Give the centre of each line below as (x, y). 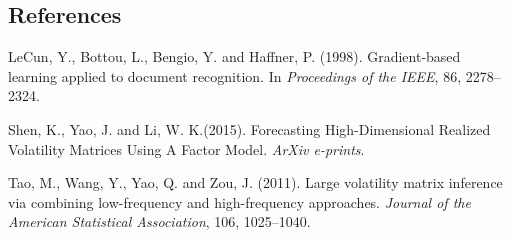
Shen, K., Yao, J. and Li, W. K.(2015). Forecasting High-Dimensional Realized (249, 128)
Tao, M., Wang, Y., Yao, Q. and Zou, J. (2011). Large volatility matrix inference (255, 182)
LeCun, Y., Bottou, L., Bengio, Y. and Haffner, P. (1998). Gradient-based (234, 56)
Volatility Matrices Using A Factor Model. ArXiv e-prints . (186, 148)
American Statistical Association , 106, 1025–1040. (159, 221)
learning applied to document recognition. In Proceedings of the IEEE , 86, (235, 75)
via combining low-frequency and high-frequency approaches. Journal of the (239, 201)
